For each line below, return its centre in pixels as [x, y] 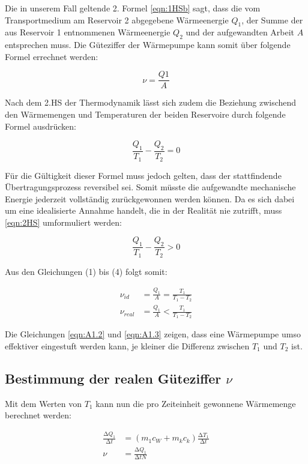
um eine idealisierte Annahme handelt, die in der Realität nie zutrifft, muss [143, 210]
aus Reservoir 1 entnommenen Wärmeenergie [88, 32]
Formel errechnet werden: [52, 56]
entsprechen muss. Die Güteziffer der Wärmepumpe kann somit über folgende [148, 45]
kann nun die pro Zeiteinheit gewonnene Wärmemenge [196, 403]
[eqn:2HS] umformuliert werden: [63, 222]
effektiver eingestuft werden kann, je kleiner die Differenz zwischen [127, 346]
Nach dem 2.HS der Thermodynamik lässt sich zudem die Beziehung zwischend [151, 102]
